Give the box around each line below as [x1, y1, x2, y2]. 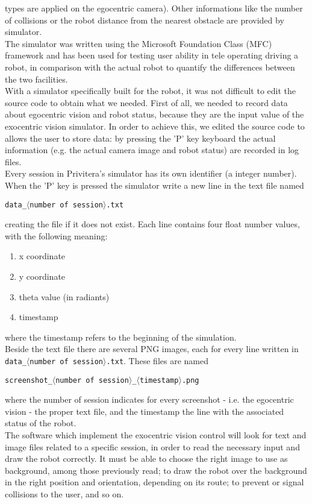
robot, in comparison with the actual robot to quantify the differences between [5, 60, 295, 73]
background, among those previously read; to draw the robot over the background [5, 464, 307, 476]
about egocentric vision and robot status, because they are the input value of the [5, 108, 304, 121]
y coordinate [19, 269, 66, 282]
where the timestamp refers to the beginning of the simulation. [5, 330, 237, 343]
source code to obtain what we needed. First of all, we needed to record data [5, 96, 288, 109]
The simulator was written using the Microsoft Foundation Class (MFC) [5, 37, 272, 49]
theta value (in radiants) [19, 290, 110, 303]
